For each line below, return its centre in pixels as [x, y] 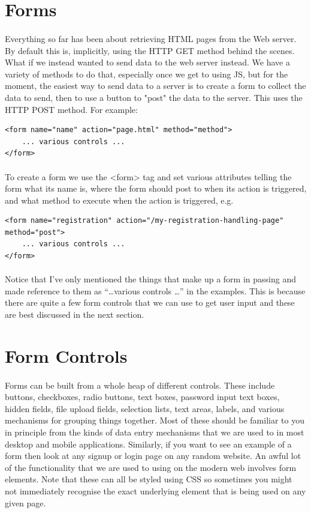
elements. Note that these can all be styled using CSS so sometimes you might [149, 479]
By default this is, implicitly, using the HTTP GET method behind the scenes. [150, 50]
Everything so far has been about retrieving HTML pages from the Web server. [151, 38]
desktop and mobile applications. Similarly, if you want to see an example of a [148, 444]
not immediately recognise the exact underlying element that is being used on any [155, 490]
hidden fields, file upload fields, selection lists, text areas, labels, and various [145, 408]
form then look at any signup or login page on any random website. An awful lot [153, 456]
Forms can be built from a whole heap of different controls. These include [140, 385]
